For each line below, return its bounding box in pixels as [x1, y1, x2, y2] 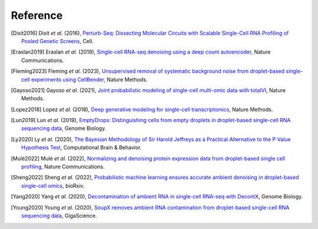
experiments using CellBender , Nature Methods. [31, 76, 148, 83]
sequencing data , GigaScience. [21, 212, 97, 219]
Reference [11, 9, 63, 22]
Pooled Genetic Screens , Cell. [21, 37, 94, 44]
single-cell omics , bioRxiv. [21, 182, 85, 189]
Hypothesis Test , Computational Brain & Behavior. [21, 144, 142, 151]
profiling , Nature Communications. [21, 163, 105, 171]
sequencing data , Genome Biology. [21, 125, 107, 132]
